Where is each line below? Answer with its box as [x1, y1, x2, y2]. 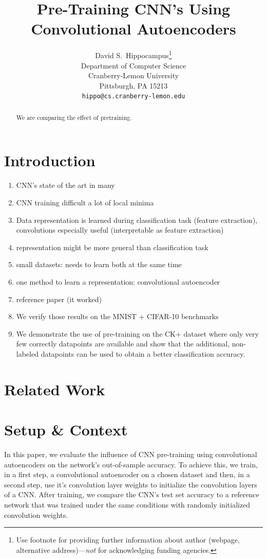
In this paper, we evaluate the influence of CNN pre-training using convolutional [4, 449, 257, 460]
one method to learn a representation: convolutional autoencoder [16, 276, 220, 287]
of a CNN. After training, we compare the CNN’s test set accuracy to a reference [4, 489, 259, 500]
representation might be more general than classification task [16, 241, 208, 252]
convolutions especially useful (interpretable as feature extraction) [16, 224, 224, 235]
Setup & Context [4, 419, 128, 440]
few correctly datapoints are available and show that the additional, [16, 338, 230, 349]
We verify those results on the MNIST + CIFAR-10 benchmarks [16, 311, 219, 322]
